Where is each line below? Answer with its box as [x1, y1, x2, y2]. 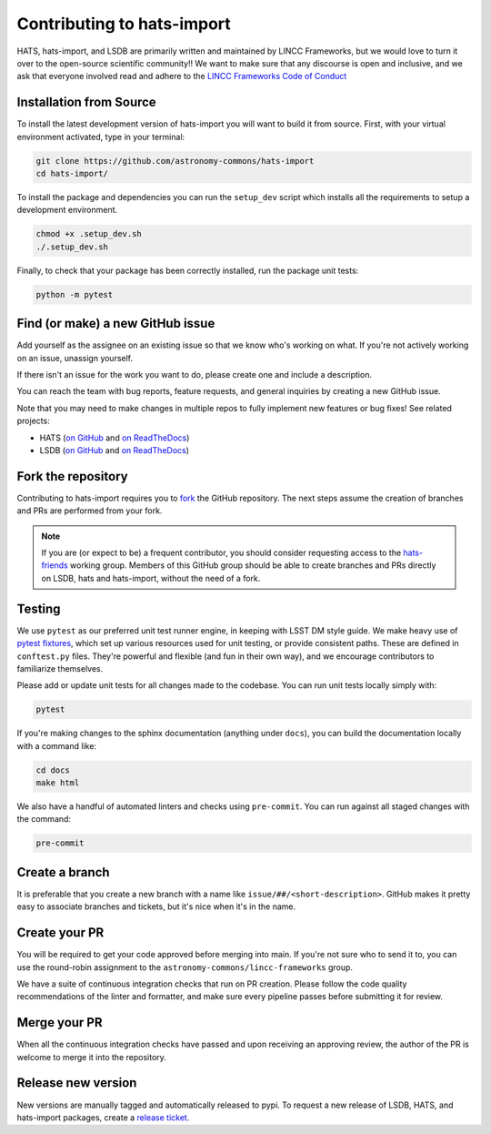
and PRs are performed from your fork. [16, 505, 163, 516]
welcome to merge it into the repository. [16, 1051, 167, 1062]
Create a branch [16, 865, 110, 880]
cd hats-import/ [35, 168, 109, 178]
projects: [16, 415, 50, 427]
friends [41, 560, 68, 571]
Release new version [16, 1075, 137, 1091]
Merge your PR [16, 1015, 104, 1030]
